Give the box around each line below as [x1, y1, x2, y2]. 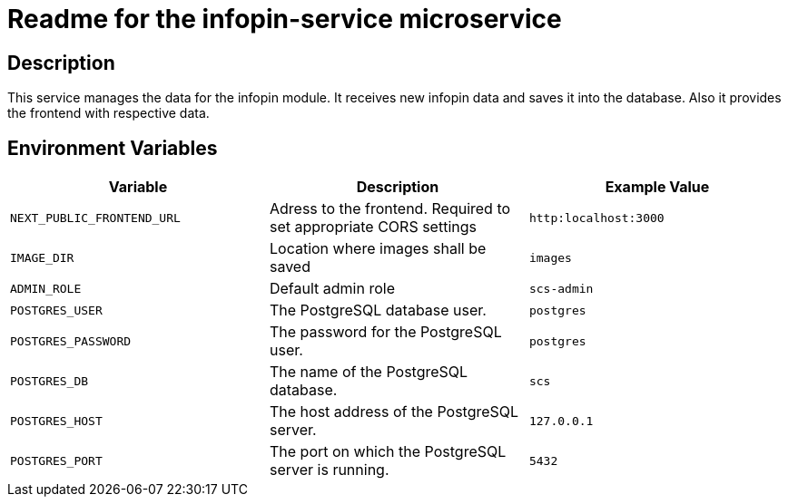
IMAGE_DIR [10, 250, 74, 265]
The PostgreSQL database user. [269, 301, 487, 320]
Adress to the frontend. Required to [269, 199, 511, 218]
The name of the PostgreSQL [269, 363, 468, 382]
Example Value [605, 178, 710, 197]
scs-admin [528, 281, 594, 296]
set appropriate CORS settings [269, 218, 477, 237]
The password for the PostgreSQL [269, 323, 502, 342]
